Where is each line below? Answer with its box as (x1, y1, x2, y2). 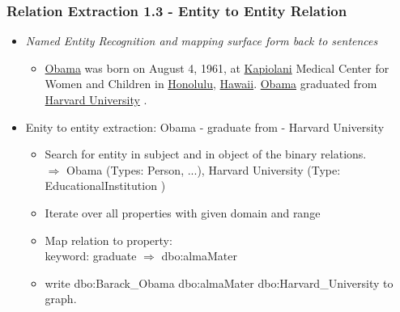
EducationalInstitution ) (45, 177, 166, 194)
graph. (45, 290, 77, 307)
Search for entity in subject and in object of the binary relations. (45, 145, 367, 162)
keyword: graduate (45, 247, 137, 264)
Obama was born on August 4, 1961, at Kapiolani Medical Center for (45, 59, 389, 76)
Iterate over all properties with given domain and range (45, 204, 321, 221)
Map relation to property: (45, 231, 172, 248)
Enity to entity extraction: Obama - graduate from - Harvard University (25, 118, 385, 135)
